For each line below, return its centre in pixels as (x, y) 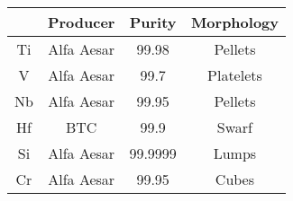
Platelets (235, 75)
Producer (81, 22)
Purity (153, 22)
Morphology (234, 22)
